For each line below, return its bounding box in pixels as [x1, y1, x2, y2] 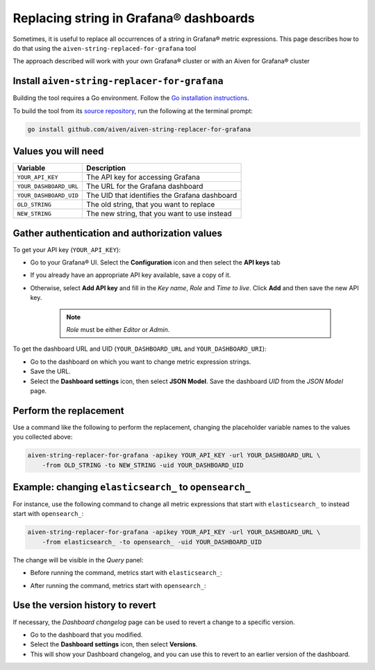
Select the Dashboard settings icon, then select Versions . [30, 640, 198, 648]
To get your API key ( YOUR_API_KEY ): [12, 245, 121, 253]
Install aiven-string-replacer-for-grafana [12, 75, 224, 87]
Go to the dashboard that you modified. [30, 630, 143, 639]
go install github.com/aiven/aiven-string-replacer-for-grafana [27, 125, 251, 133]
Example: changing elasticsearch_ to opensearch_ [12, 481, 251, 493]
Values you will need [12, 146, 104, 158]
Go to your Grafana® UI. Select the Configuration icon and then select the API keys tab [30, 258, 281, 267]
